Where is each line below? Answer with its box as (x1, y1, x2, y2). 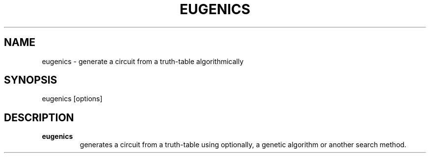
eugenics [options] (42, 94, 103, 103)
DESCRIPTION (4, 111, 74, 124)
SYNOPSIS (4, 74, 57, 87)
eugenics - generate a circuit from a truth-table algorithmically (42, 57, 244, 66)
